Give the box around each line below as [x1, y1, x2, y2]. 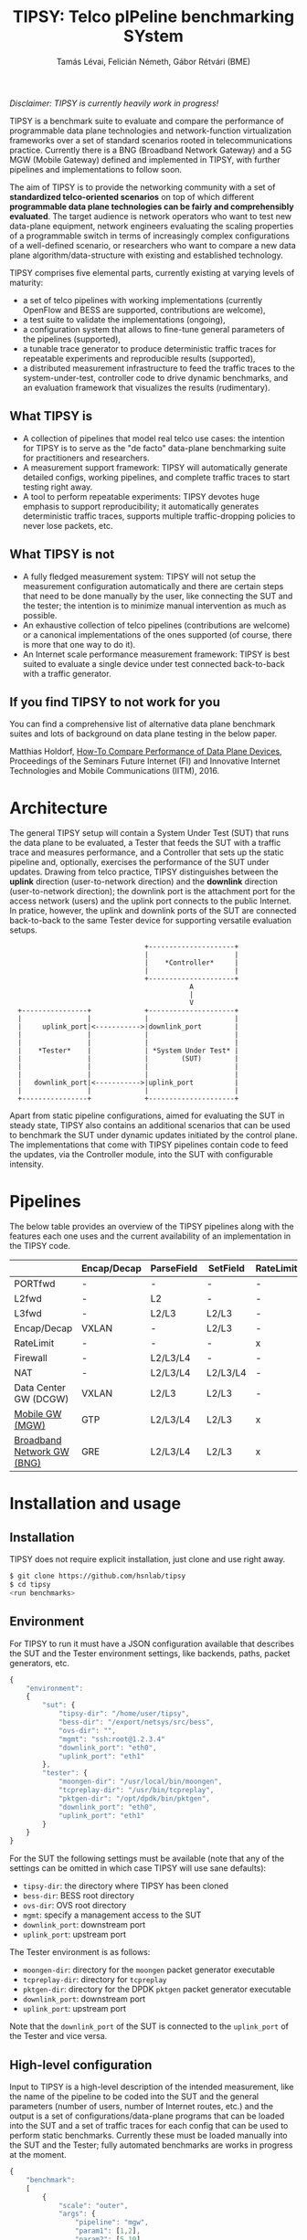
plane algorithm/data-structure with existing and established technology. [9, 249, 283, 260]
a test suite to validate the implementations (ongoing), [22, 313, 226, 325]
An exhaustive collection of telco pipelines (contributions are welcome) [22, 619, 291, 630]
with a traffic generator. [22, 668, 111, 679]
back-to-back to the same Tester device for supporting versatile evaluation [9, 915, 292, 926]
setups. [9, 925, 38, 935]
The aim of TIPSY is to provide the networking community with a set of [9, 181, 276, 193]
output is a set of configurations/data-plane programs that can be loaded [9, 2110, 285, 2121]
